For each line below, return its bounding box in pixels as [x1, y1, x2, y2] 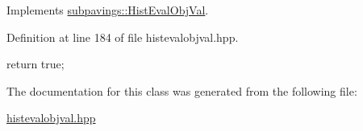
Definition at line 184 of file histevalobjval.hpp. [6, 28, 239, 45]
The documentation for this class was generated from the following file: [6, 82, 357, 99]
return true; [6, 55, 65, 72]
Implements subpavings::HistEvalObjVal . [6, 2, 209, 18]
